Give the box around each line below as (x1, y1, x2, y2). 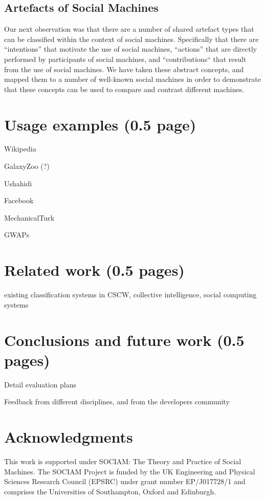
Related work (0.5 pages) (4, 259, 185, 280)
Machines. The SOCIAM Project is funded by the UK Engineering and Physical (4, 466, 255, 476)
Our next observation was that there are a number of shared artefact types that (4, 24, 254, 34)
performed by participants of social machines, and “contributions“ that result (4, 53, 247, 64)
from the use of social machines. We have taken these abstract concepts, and (4, 63, 244, 74)
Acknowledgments (4, 426, 133, 447)
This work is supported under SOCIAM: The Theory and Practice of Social (4, 455, 241, 466)
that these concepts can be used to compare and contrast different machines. (4, 83, 245, 94)
